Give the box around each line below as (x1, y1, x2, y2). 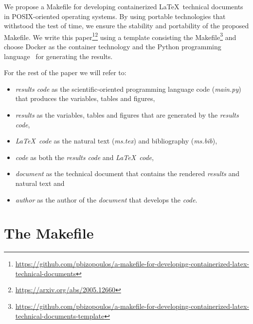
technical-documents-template (15, 310, 105, 321)
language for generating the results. (4, 51, 113, 61)
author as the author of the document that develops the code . (15, 194, 198, 204)
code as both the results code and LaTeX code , (15, 152, 154, 162)
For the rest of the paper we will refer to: (4, 67, 126, 78)
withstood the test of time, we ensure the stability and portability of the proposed (4, 20, 249, 31)
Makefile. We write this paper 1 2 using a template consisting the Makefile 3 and (4, 30, 236, 42)
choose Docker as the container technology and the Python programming (4, 41, 221, 52)
